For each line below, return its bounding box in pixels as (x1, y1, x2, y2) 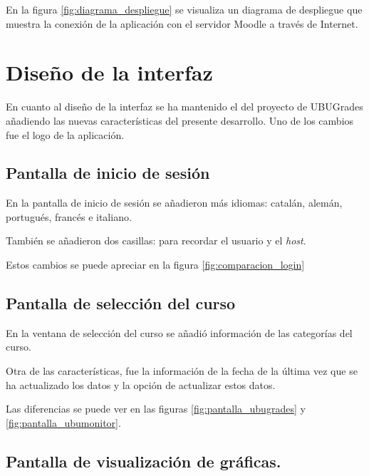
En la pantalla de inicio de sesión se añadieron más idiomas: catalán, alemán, (6, 195, 343, 210)
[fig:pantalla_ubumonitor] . (6, 415, 121, 430)
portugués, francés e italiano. (6, 209, 132, 224)
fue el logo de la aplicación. (6, 127, 125, 142)
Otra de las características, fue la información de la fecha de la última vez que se (6, 363, 358, 378)
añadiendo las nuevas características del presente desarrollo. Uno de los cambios (6, 113, 354, 128)
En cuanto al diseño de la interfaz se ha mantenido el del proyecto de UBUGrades (6, 99, 363, 114)
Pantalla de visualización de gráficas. (6, 450, 281, 472)
